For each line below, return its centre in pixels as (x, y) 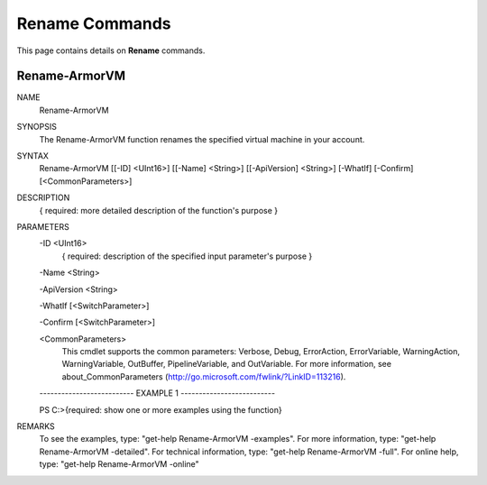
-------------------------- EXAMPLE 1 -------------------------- (157, 393)
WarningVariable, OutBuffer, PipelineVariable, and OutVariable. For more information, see (227, 364)
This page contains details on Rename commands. (111, 50)
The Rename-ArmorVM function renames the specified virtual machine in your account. (202, 139)
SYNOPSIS (37, 127)
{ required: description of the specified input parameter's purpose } (187, 256)
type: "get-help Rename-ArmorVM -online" (119, 464)
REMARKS (36, 426)
